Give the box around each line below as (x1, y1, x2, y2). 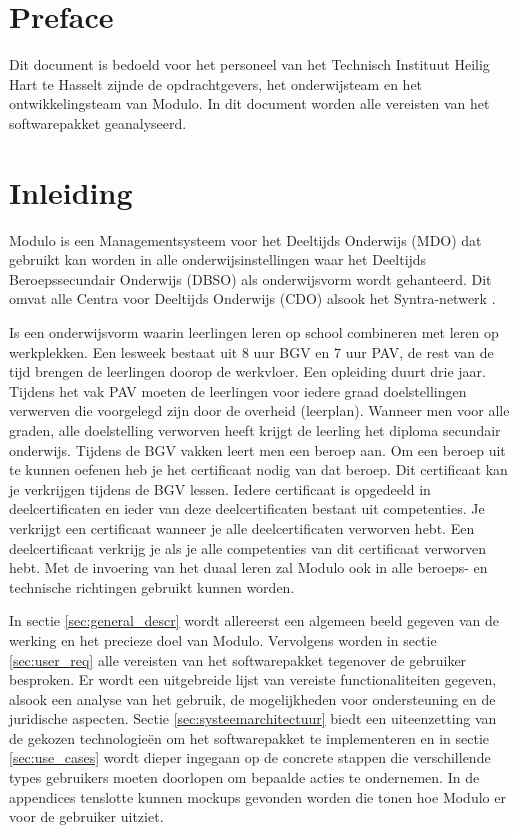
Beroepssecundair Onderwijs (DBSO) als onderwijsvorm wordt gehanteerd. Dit (9, 268, 492, 289)
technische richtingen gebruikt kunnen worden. (9, 576, 295, 597)
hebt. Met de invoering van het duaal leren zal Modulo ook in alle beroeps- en (9, 557, 488, 578)
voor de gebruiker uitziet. (9, 806, 164, 827)
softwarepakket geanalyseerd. (9, 112, 187, 133)
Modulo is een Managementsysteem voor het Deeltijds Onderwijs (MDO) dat (9, 229, 482, 250)
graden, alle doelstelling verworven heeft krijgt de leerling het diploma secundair (9, 419, 501, 440)
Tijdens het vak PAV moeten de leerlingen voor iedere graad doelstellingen (9, 380, 467, 401)
